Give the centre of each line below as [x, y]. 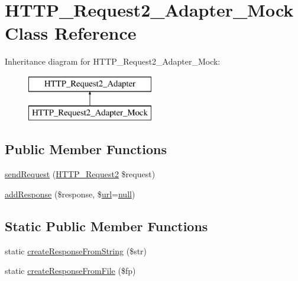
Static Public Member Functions [106, 226]
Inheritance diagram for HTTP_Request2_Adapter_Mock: [113, 61]
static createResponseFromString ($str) [76, 250]
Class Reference [71, 33]
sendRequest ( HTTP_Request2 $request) [80, 174]
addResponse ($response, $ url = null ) [70, 194]
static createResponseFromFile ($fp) [70, 271]
